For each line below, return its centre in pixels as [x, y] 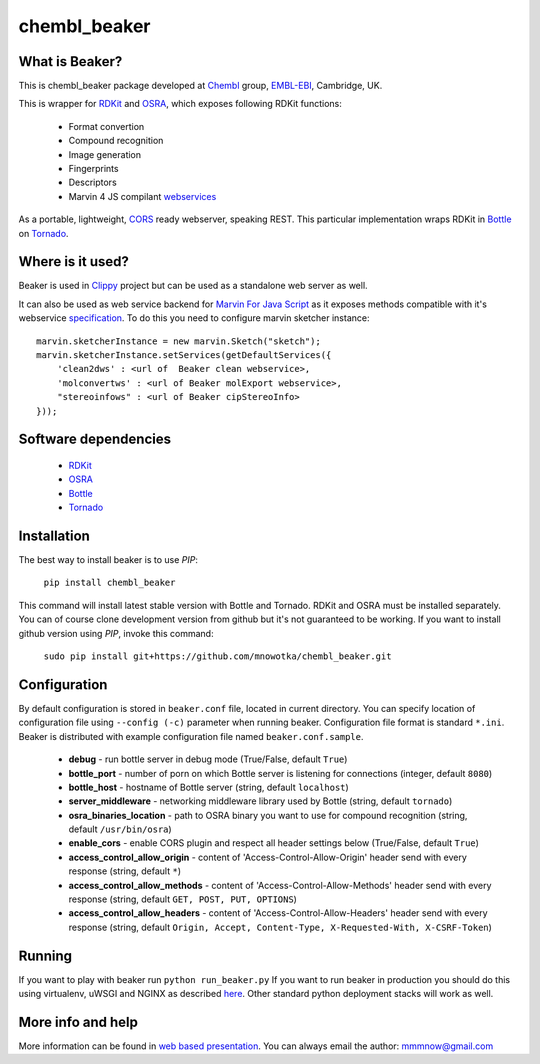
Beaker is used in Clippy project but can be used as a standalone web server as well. [193, 286]
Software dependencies [95, 439]
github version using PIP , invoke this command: [116, 633]
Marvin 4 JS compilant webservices [142, 196]
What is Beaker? [70, 61]
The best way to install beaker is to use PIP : [108, 560]
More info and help [78, 1021]
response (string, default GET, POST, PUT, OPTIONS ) [182, 899]
